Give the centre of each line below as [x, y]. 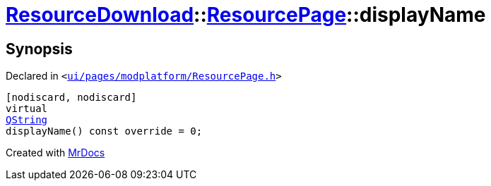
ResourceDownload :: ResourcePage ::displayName [246, 15]
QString [27, 120]
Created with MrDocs [55, 153]
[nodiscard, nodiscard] [71, 98]
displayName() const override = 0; [104, 131]
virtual [27, 109]
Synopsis [39, 49]
